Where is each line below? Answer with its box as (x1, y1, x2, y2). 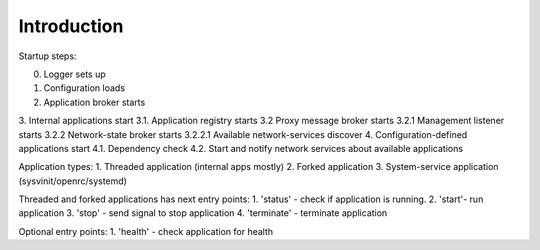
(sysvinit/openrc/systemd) (18, 175, 127, 187)
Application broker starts (43, 96, 146, 108)
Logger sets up (43, 68, 107, 80)
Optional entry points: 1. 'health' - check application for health (18, 225, 274, 237)
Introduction (18, 15, 124, 37)
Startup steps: (18, 50, 77, 62)
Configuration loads (43, 82, 125, 94)
